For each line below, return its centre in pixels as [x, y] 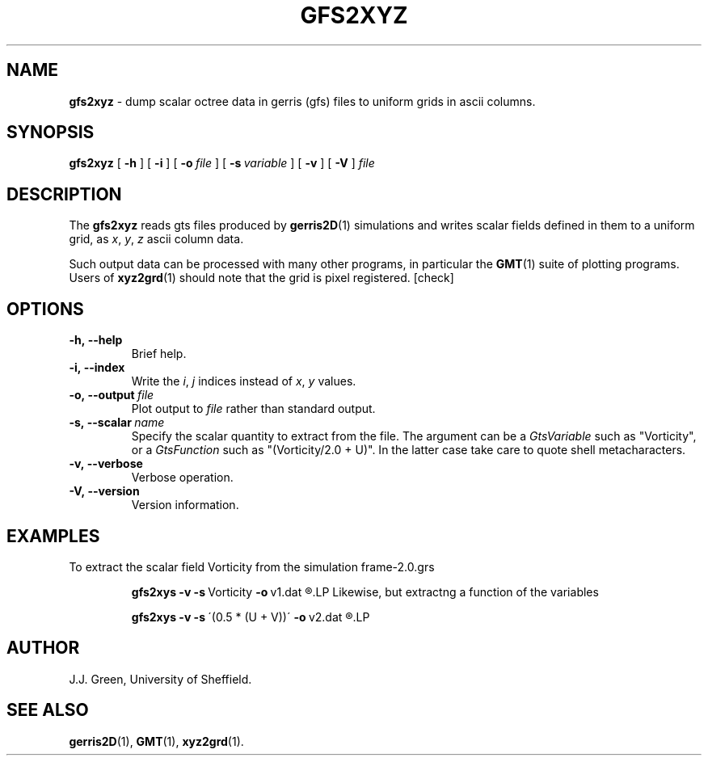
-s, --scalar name [117, 423]
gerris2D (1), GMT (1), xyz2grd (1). [156, 741]
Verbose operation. [182, 478]
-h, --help [96, 340]
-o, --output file [112, 395]
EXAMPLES [53, 536]
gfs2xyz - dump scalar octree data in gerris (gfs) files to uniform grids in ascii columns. [302, 101]
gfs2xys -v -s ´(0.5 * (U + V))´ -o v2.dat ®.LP [251, 617]
